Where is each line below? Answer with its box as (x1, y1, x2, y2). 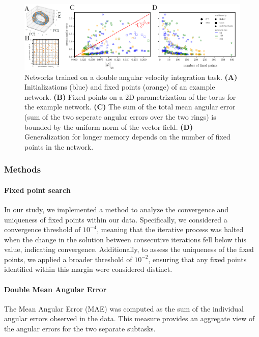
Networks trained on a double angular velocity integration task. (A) (24, 71, 238, 82)
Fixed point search (4, 184, 71, 195)
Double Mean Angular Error (4, 284, 107, 294)
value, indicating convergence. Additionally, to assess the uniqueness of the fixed (4, 244, 254, 255)
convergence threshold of (4, 224, 81, 235)
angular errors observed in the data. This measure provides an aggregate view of (4, 313, 255, 324)
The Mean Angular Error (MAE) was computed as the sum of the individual (4, 303, 244, 314)
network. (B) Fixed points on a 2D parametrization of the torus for (24, 91, 236, 102)
